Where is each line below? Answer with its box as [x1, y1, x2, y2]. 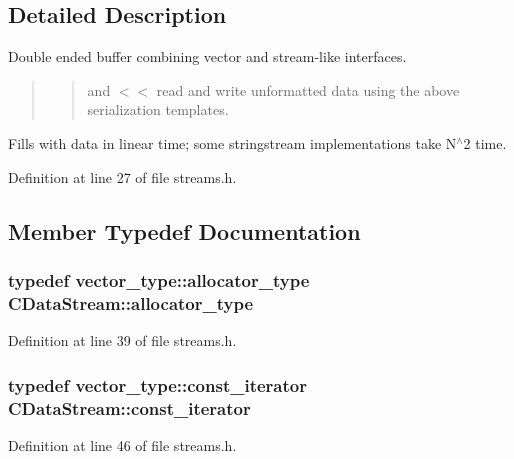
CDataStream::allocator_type [8, 290, 254, 315]
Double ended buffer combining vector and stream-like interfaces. [8, 46, 407, 67]
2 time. [463, 132, 507, 153]
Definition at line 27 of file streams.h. [8, 166, 237, 187]
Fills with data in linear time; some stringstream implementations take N [8, 132, 457, 153]
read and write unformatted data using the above [156, 79, 460, 100]
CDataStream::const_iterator [8, 395, 251, 420]
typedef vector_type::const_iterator [8, 372, 307, 397]
